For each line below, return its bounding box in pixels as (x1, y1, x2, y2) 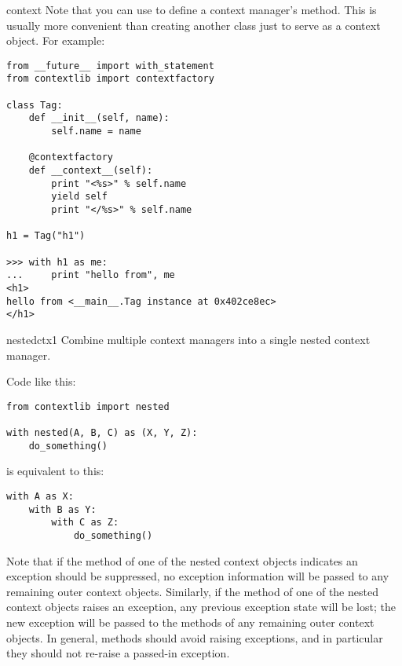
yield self (51, 191, 108, 203)
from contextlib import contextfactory (6, 73, 214, 85)
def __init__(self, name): (28, 112, 170, 124)
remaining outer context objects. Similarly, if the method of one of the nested (6, 583, 378, 599)
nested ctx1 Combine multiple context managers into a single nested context (6, 331, 371, 347)
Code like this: (6, 373, 76, 390)
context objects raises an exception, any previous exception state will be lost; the (6, 598, 396, 615)
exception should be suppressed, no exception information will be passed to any (6, 568, 389, 584)
